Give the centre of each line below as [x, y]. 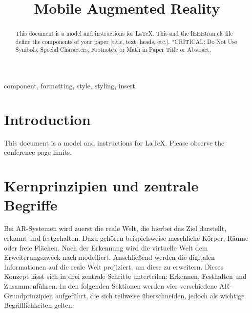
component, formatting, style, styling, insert [70, 86]
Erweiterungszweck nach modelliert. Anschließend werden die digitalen [109, 257]
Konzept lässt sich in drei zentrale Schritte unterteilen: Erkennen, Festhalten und [125, 276]
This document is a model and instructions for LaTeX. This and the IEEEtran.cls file [124, 33]
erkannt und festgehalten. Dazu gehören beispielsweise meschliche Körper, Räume [126, 238]
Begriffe [31, 205]
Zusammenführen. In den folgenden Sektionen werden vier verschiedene [111, 285]
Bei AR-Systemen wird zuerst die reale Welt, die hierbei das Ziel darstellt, [115, 228]
